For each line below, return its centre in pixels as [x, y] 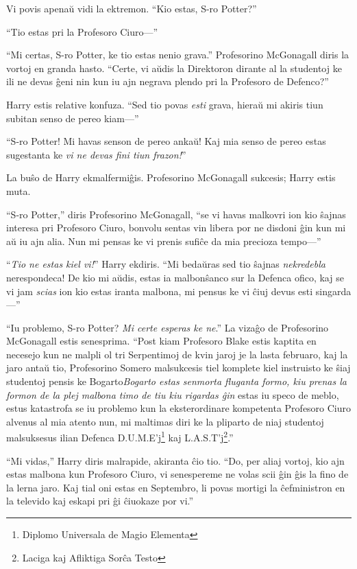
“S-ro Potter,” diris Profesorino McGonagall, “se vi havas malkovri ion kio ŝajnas [176, 214]
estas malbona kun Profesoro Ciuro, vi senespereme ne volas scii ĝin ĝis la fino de [177, 474]
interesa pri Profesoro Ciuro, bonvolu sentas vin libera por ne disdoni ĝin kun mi [176, 228]
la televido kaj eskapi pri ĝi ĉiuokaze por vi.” [100, 501]
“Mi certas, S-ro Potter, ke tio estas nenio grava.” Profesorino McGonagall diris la [178, 55]
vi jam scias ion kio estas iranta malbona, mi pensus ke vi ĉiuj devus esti [160, 291]
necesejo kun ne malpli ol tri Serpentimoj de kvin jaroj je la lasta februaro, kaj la [177, 354]
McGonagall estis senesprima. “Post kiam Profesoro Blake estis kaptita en [161, 341]
